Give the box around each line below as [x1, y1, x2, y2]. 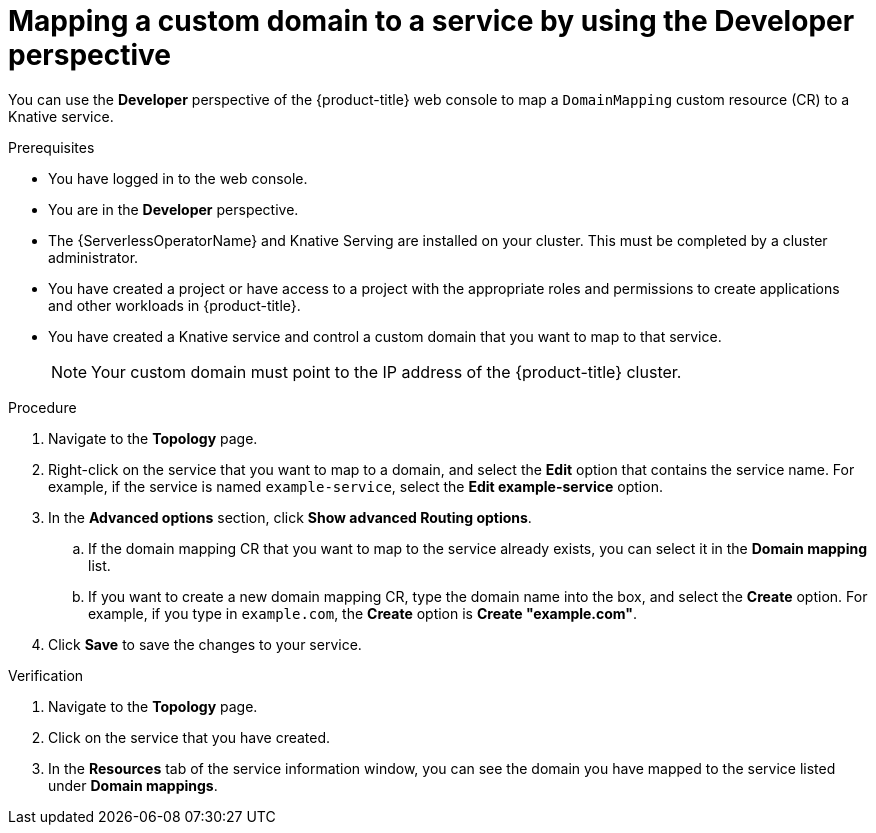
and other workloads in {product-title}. [48, 296, 301, 314]
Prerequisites [8, 138, 95, 156]
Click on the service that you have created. [48, 728, 331, 746]
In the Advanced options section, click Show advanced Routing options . [48, 508, 532, 526]
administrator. [48, 248, 139, 266]
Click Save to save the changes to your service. [48, 635, 362, 653]
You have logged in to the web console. [48, 169, 308, 187]
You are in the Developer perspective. [48, 200, 299, 218]
